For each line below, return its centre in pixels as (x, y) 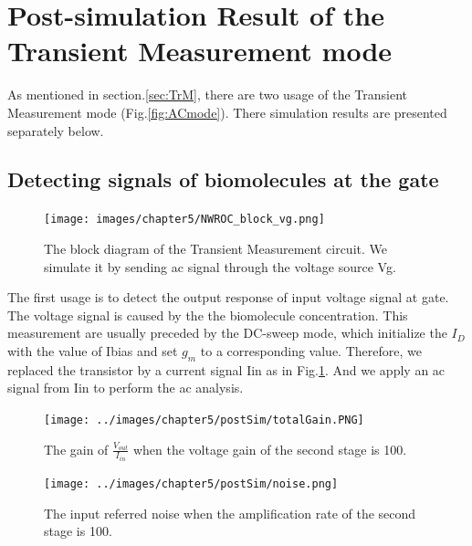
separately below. (56, 130)
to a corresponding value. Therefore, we (311, 350)
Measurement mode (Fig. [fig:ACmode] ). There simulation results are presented (227, 112)
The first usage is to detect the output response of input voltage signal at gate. (228, 297)
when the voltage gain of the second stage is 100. (270, 449)
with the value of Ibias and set (93, 350)
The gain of (76, 449)
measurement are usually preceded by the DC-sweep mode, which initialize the (227, 333)
